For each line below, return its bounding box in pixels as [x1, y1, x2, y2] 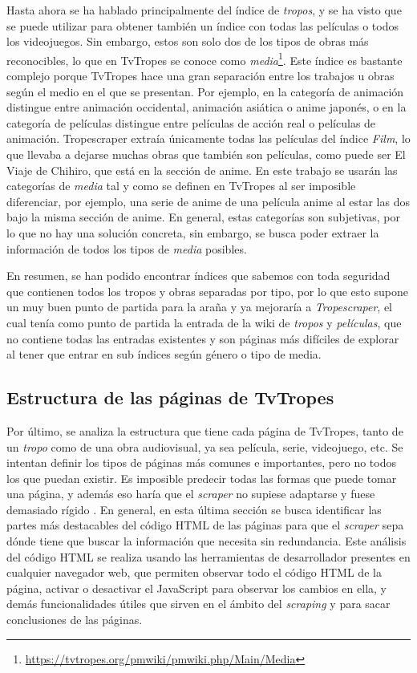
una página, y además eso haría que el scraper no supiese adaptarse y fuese [6, 485, 375, 502]
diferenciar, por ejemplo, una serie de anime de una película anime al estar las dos [6, 193, 410, 209]
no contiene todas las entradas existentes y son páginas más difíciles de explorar [6, 330, 399, 347]
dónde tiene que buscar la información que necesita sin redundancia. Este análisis [6, 533, 407, 549]
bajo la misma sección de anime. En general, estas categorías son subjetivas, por [6, 209, 400, 225]
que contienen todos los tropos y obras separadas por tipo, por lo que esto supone [6, 282, 408, 299]
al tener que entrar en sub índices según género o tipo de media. [6, 346, 322, 363]
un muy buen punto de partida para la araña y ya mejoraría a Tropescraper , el [6, 298, 393, 315]
